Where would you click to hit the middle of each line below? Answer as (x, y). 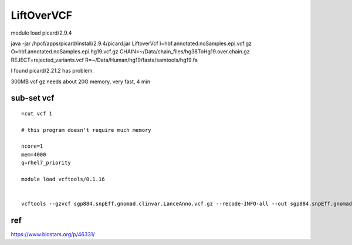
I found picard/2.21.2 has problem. (52, 71)
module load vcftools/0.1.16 (63, 179)
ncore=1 (32, 146)
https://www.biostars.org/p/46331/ (53, 234)
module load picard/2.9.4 (41, 33)
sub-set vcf (33, 98)
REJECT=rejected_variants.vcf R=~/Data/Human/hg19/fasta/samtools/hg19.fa (104, 60)
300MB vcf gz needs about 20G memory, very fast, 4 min (81, 81)
